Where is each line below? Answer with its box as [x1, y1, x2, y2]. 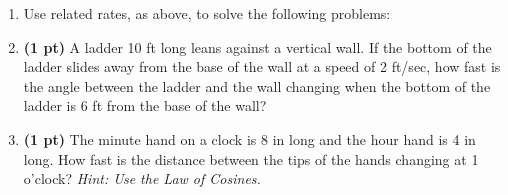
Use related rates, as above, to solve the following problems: [23, 3, 391, 23]
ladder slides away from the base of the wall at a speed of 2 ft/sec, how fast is [23, 56, 501, 77]
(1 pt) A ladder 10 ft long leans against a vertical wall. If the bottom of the [23, 36, 492, 57]
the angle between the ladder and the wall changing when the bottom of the [23, 75, 491, 96]
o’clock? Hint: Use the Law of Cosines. [23, 168, 261, 189]
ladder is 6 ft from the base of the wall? [23, 95, 267, 116]
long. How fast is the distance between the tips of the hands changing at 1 [23, 148, 479, 169]
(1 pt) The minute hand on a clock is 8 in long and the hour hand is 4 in [23, 128, 476, 149]
